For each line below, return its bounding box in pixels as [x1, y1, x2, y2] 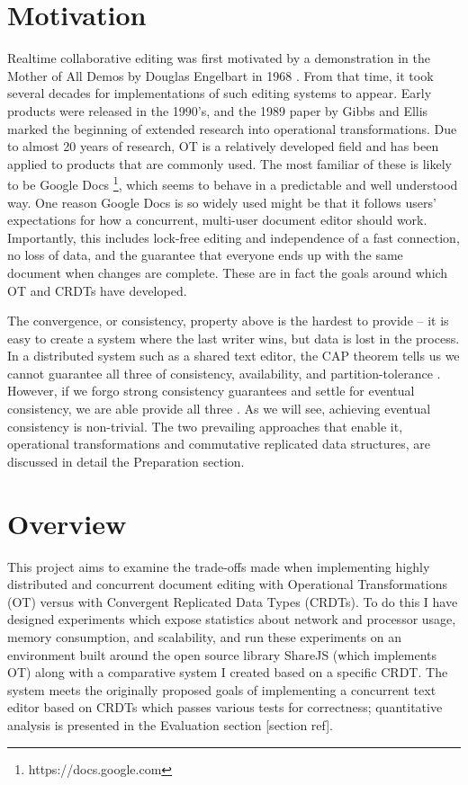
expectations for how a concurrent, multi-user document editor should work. [7, 210, 427, 229]
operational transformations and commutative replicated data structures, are [7, 434, 430, 453]
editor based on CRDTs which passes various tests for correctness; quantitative [7, 698, 443, 717]
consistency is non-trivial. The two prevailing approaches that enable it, [7, 416, 403, 435]
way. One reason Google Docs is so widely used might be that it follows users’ [7, 192, 436, 211]
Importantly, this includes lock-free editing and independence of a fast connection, [7, 227, 460, 246]
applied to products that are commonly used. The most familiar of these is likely [7, 154, 452, 173]
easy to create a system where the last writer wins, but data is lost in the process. [7, 328, 460, 347]
